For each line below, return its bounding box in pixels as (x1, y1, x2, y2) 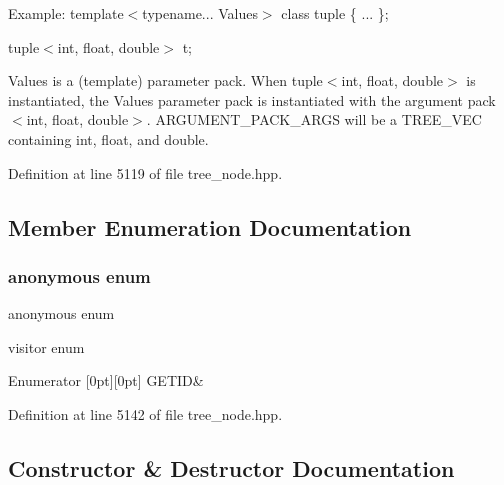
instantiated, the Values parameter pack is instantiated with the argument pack (8, 89, 496, 110)
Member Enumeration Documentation (8, 211, 412, 242)
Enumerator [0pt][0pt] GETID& (8, 370, 204, 391)
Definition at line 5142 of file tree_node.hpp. (8, 403, 283, 424)
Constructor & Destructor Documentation (8, 452, 455, 483)
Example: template (8, 3, 124, 23)
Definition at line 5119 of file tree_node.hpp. (8, 162, 283, 183)
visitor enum (8, 336, 85, 357)
